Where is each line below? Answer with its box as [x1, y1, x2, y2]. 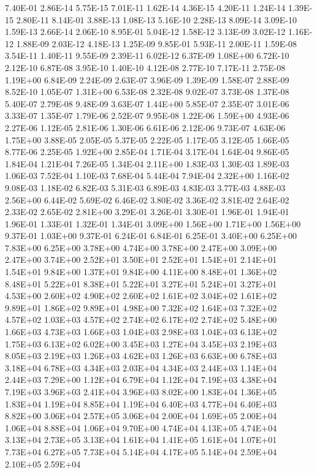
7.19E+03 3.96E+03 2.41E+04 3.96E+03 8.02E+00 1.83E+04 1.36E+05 [5, 385, 277, 398]
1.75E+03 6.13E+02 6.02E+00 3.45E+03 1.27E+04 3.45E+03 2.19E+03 [5, 337, 277, 350]
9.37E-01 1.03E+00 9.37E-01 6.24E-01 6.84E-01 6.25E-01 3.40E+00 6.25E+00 [5, 229, 297, 242]
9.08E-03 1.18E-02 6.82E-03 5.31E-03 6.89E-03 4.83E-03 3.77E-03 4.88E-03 [5, 181, 286, 194]
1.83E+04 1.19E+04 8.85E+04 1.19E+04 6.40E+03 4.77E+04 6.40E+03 [5, 397, 277, 410]
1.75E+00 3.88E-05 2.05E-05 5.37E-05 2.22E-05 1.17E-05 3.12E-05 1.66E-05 [5, 133, 289, 146]
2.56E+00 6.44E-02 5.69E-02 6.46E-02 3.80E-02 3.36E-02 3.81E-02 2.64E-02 [5, 193, 289, 206]
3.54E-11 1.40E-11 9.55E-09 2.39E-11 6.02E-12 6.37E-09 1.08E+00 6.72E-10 [5, 49, 289, 62]
